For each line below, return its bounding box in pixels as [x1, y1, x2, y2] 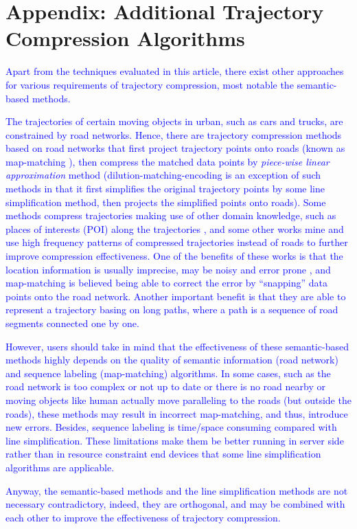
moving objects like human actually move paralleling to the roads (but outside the [5, 392, 352, 407]
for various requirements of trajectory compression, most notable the [5, 77, 294, 91]
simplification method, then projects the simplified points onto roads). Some [5, 194, 326, 209]
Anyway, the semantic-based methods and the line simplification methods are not [5, 483, 348, 497]
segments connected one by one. [5, 316, 139, 330]
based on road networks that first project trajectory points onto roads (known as [5, 141, 345, 155]
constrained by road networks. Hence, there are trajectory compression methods [5, 127, 342, 142]
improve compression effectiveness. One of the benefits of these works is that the [5, 249, 343, 263]
